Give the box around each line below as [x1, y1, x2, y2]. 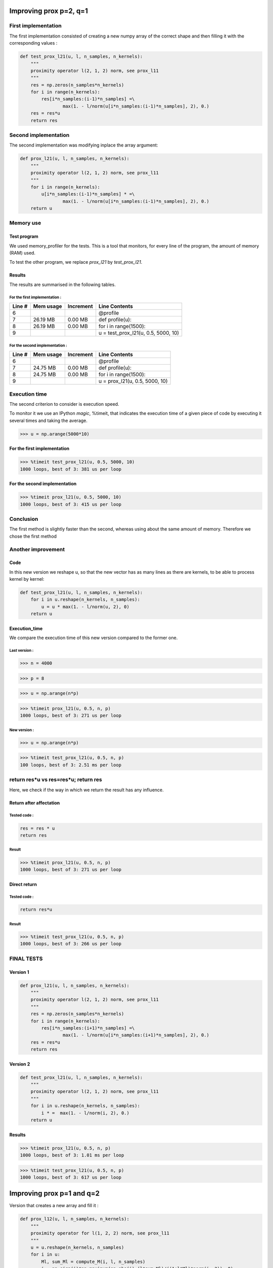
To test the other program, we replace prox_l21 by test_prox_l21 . [9, 259, 143, 265]
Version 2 [9, 1061, 30, 1067]
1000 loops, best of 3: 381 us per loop [20, 466, 121, 472]
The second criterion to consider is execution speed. [9, 401, 119, 407]
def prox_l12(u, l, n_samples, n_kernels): [20, 1216, 130, 1222]
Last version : [9, 648, 34, 653]
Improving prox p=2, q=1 [9, 7, 88, 15]
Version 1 [9, 969, 29, 975]
